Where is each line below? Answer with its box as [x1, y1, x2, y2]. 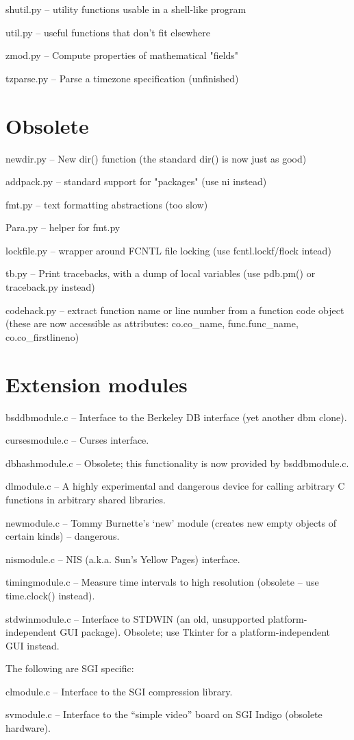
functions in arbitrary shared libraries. [5, 492, 166, 506]
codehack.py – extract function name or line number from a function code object [5, 302, 344, 317]
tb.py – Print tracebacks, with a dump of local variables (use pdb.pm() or [5, 266, 316, 281]
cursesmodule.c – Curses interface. [5, 433, 149, 447]
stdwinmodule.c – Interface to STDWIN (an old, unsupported [5, 611, 265, 625]
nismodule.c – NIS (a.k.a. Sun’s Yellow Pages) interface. [5, 551, 240, 566]
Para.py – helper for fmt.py [5, 220, 121, 235]
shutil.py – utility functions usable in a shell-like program [5, 2, 246, 16]
